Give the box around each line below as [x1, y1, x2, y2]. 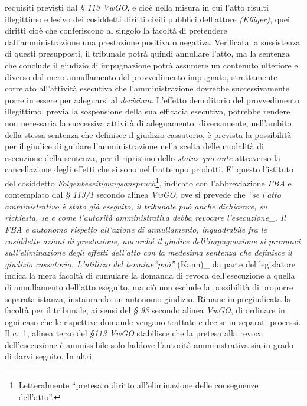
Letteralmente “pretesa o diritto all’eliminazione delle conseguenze [18, 379, 259, 391]
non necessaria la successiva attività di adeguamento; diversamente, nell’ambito [5, 116, 292, 129]
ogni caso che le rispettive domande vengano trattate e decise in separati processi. [5, 315, 301, 328]
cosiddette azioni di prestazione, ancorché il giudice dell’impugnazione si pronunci [5, 234, 301, 247]
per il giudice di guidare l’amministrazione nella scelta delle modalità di [5, 140, 264, 152]
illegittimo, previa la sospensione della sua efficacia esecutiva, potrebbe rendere [5, 105, 290, 117]
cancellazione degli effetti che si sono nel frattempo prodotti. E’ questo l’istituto [5, 163, 294, 175]
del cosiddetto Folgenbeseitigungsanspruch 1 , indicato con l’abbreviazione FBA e [5, 175, 292, 189]
